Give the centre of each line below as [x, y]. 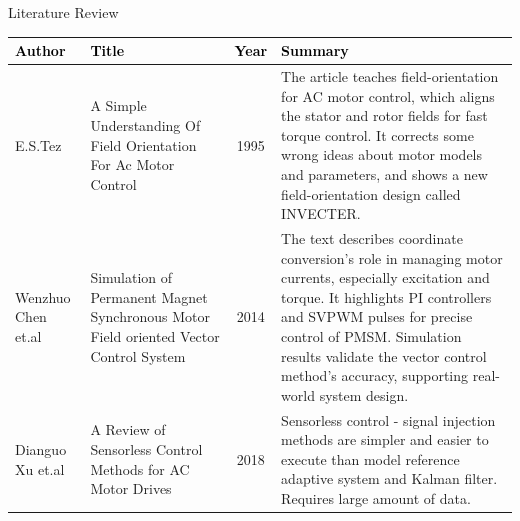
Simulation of [131, 277]
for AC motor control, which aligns [388, 95]
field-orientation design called [371, 193]
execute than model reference [370, 458]
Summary [315, 50]
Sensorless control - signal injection [388, 419]
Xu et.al [40, 468]
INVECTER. [321, 213]
